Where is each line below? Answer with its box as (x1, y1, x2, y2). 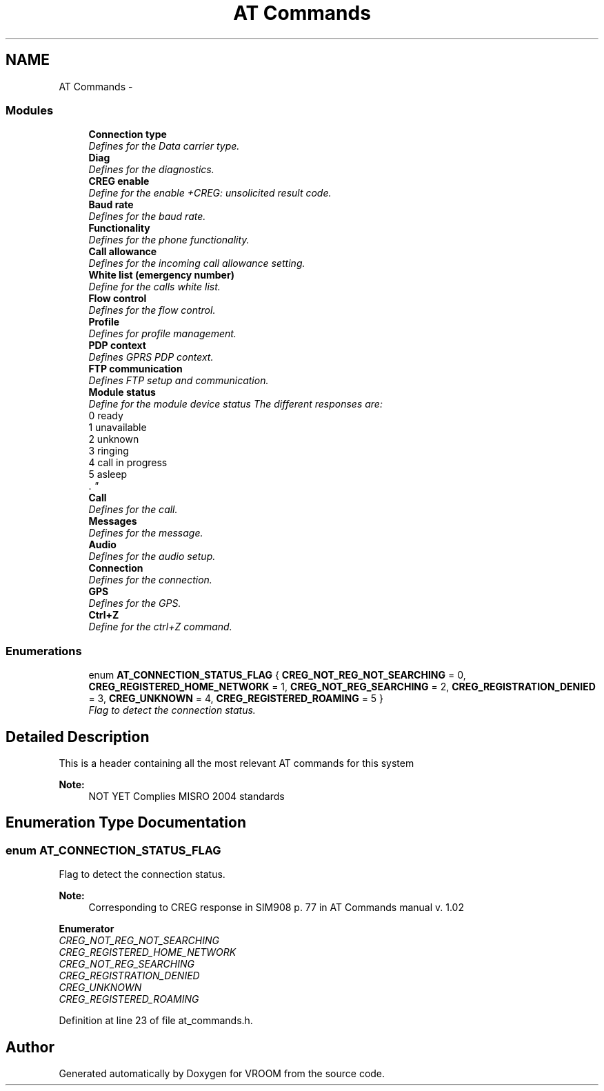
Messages (88, 515, 137, 528)
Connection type (88, 128, 167, 141)
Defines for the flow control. (88, 304, 216, 317)
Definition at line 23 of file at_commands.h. (59, 1014, 253, 1027)
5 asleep (88, 468, 128, 481)
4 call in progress (88, 457, 168, 469)
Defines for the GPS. (88, 597, 181, 610)
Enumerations (6, 643, 82, 658)
